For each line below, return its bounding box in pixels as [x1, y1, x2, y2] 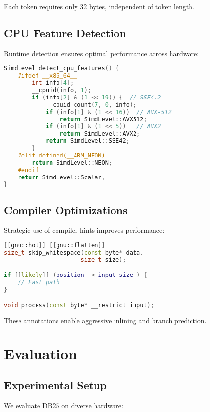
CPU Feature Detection [4, 25, 126, 40]
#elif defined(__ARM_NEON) [18, 152, 105, 159]
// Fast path [18, 279, 60, 286]
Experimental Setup [4, 377, 107, 392]
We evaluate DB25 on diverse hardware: [4, 400, 123, 410]
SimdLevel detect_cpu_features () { [4, 65, 119, 72]
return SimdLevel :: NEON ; [32, 159, 112, 166]
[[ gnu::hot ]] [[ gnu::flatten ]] [4, 242, 105, 249]
